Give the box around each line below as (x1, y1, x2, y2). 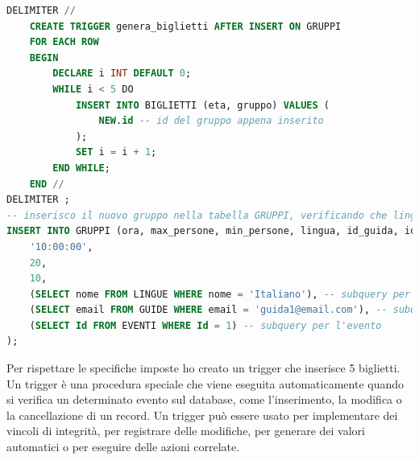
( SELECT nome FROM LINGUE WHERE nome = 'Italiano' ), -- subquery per (29, 288, 411, 300)
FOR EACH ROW (29, 36, 99, 48)
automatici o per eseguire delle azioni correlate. (6, 438, 240, 455)
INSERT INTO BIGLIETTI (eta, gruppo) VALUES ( (75, 99, 330, 111)
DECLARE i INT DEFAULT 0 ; (52, 68, 192, 80)
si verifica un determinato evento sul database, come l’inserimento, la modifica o (6, 391, 402, 408)
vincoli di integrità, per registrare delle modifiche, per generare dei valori (6, 422, 365, 439)
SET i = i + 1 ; (75, 146, 157, 158)
